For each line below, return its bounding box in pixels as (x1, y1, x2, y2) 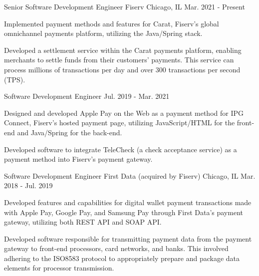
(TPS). (4, 74, 25, 84)
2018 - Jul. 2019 (4, 180, 53, 191)
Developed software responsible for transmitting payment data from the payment (4, 233, 252, 244)
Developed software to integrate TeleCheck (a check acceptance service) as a (4, 144, 237, 154)
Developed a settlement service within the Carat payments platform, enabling (4, 44, 242, 55)
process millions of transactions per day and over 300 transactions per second (4, 64, 241, 74)
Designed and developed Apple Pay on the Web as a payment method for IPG (4, 107, 244, 118)
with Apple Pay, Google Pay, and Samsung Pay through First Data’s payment (4, 207, 243, 217)
